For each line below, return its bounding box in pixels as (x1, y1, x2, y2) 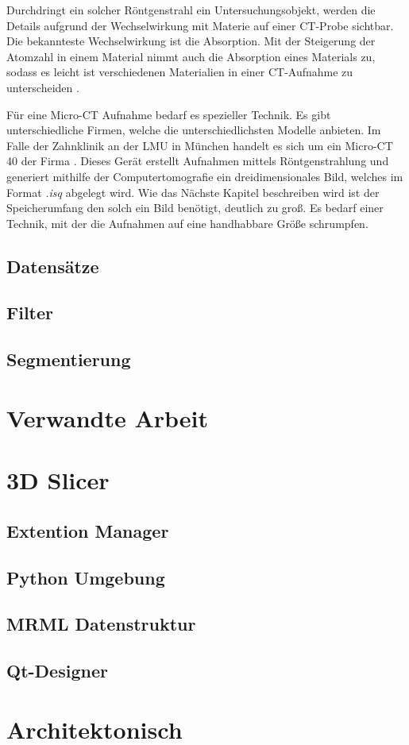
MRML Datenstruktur (6, 612, 196, 636)
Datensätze (6, 253, 99, 278)
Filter (6, 300, 54, 325)
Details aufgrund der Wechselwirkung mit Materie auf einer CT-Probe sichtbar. (6, 17, 394, 33)
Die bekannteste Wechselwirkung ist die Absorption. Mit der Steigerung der (6, 33, 376, 49)
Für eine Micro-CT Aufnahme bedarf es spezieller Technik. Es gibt (6, 106, 331, 122)
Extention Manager (6, 518, 169, 542)
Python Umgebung (6, 565, 165, 589)
